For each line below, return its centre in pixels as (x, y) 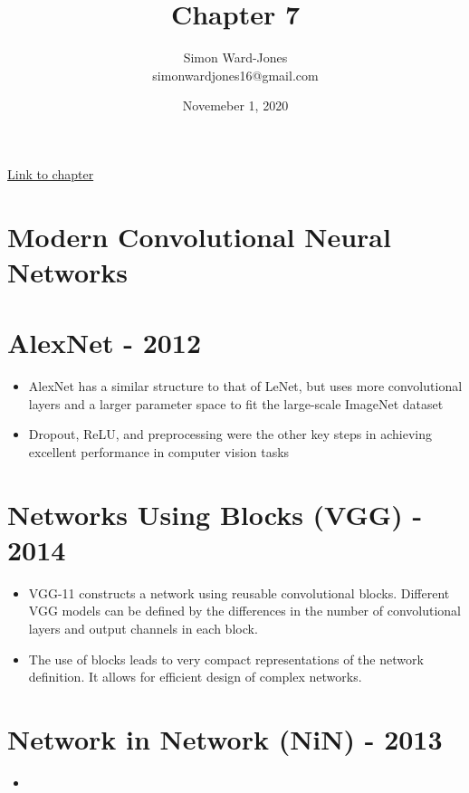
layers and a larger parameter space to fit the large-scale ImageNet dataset (236, 403)
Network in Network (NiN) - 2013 (225, 739)
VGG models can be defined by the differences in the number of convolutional (244, 611)
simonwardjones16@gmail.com (235, 75)
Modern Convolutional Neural (199, 236)
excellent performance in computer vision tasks (159, 451)
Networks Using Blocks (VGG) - (215, 514)
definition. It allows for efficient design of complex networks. (195, 677)
